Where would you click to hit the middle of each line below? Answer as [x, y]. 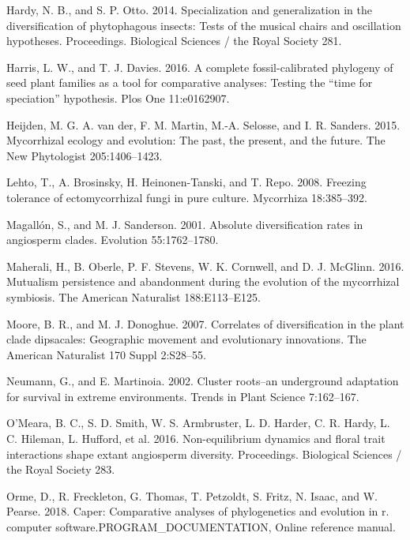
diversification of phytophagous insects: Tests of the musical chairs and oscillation [204, 25]
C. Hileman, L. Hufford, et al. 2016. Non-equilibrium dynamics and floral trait [196, 439]
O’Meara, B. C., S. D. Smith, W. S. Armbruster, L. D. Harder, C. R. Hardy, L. [198, 423]
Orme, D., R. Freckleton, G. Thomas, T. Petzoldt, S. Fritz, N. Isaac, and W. [192, 495]
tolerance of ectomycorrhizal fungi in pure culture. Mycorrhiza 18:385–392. [187, 197]
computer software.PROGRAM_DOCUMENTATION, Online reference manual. [201, 527]
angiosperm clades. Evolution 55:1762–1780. [113, 240]
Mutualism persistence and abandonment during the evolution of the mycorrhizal [203, 281]
